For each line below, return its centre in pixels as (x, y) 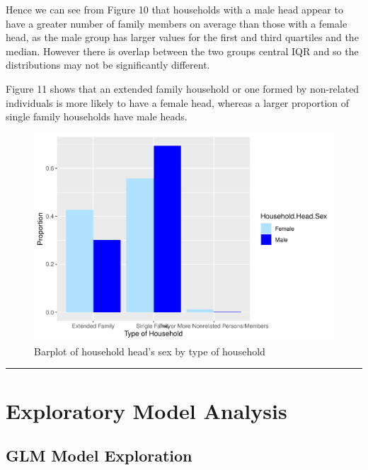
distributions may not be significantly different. (108, 65)
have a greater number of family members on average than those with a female (177, 23)
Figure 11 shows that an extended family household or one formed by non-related (183, 88)
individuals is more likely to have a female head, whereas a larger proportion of (178, 102)
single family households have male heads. (97, 116)
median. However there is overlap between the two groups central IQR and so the (182, 51)
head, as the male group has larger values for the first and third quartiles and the (182, 37)
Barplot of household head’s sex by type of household (150, 351)
